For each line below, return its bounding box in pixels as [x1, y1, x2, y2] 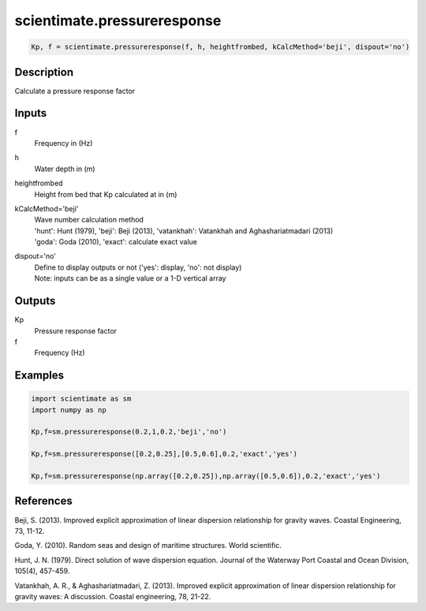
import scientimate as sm [31, 394, 132, 404]
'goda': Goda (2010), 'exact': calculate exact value [34, 237, 197, 247]
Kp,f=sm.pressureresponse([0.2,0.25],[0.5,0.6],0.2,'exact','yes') [31, 449, 298, 459]
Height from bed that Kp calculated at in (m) [34, 189, 177, 199]
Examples [14, 369, 65, 382]
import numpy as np [31, 405, 106, 414]
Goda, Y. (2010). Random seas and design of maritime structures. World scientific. [14, 541, 282, 550]
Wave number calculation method [34, 215, 144, 225]
